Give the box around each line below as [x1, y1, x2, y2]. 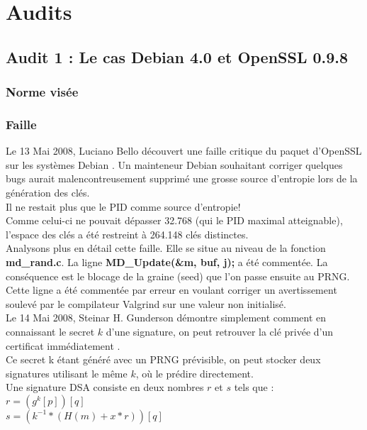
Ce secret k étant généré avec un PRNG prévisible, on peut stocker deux [6, 352, 321, 367]
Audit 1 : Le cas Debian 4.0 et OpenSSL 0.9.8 [6, 45, 349, 67]
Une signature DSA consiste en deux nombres [6, 380, 204, 395]
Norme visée [6, 83, 79, 101]
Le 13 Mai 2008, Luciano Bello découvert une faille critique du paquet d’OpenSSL [6, 143, 362, 158]
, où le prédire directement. [135, 365, 254, 380]
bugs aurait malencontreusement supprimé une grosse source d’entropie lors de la [6, 171, 358, 186]
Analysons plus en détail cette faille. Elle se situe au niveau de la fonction [6, 241, 326, 255]
